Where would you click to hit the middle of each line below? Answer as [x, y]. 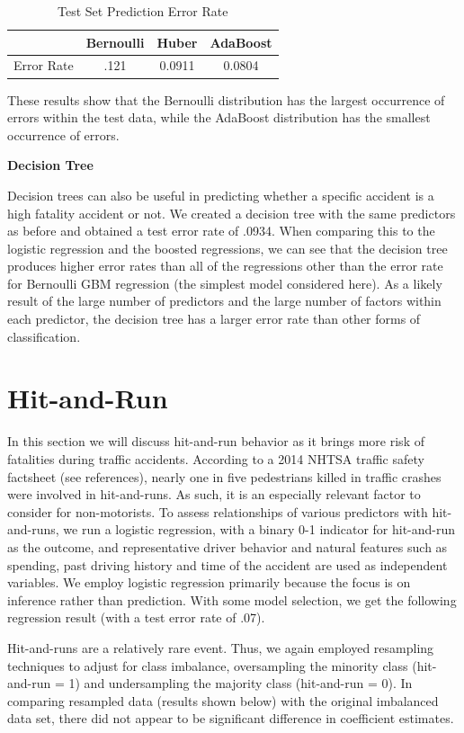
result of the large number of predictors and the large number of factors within [224, 301]
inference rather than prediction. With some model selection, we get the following [232, 599]
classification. [44, 336]
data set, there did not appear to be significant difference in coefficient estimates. [231, 718]
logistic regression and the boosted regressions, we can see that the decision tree [228, 248]
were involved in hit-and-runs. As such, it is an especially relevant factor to [214, 494]
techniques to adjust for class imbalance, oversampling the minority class [208, 665]
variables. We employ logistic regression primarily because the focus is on [209, 582]
